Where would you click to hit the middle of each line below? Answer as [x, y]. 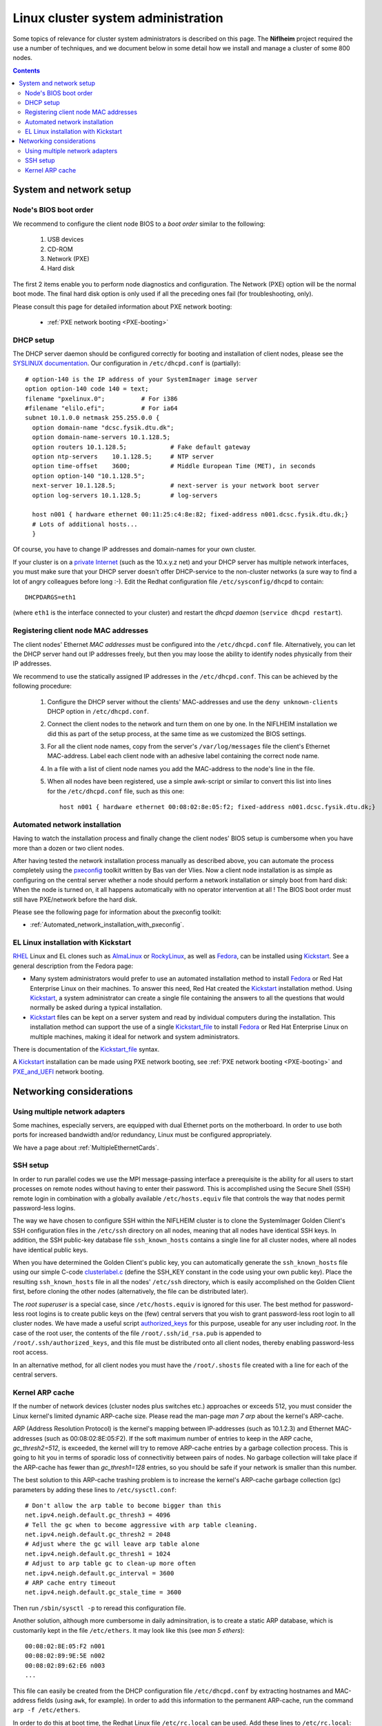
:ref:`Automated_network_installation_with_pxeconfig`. [107, 924]
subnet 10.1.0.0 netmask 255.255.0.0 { [92, 418]
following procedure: [42, 686]
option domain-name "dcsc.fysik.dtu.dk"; [103, 427]
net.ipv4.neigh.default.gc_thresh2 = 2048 [98, 1535]
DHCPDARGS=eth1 [51, 598]
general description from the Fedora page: [73, 966]
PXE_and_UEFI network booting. [58, 1072]
